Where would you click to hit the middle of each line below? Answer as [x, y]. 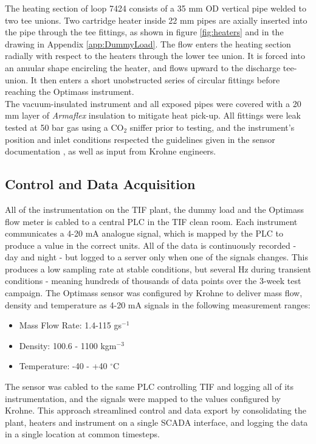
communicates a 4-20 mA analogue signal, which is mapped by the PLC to [144, 233]
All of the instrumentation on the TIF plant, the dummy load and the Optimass [155, 209]
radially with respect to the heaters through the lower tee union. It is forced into [155, 56]
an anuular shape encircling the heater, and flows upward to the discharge [143, 67]
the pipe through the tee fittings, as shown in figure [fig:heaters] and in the [144, 32]
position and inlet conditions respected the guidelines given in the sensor [140, 139]
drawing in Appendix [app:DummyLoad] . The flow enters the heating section [148, 43]
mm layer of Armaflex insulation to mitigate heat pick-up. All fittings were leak [153, 115]
